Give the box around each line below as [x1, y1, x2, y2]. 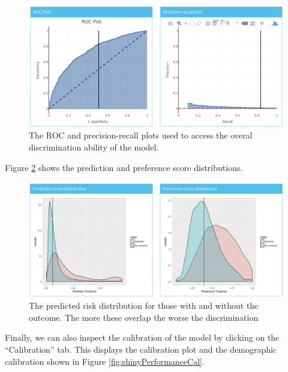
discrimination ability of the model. [29, 141, 159, 153]
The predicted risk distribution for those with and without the [29, 299, 259, 312]
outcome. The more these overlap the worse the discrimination [29, 311, 259, 323]
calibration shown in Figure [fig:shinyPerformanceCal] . [5, 355, 205, 367]
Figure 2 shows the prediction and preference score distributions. [5, 161, 243, 173]
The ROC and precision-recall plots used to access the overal [29, 129, 253, 141]
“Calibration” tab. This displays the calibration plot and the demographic [5, 343, 277, 355]
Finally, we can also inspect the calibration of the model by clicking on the [5, 331, 280, 344]
